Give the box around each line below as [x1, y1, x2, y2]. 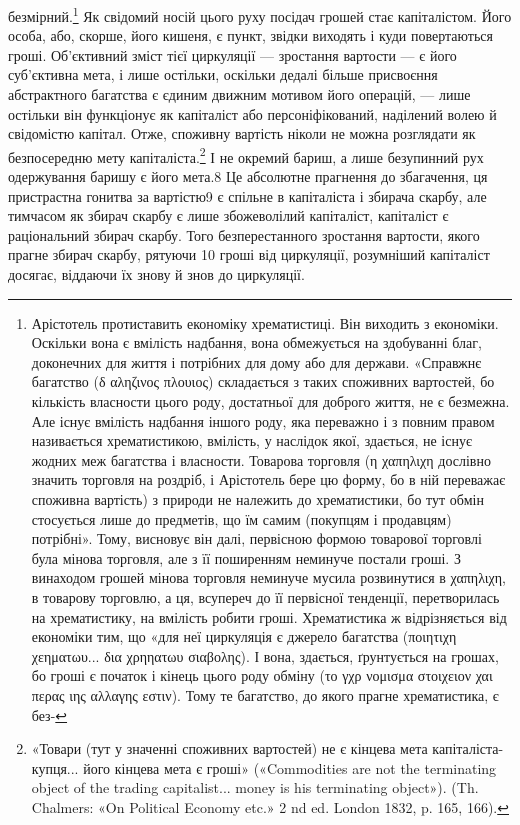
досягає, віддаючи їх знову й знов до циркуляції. [8, 264, 305, 285]
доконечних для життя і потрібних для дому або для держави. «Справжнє [31, 351, 482, 372]
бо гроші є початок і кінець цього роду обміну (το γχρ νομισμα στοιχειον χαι [31, 665, 493, 686]
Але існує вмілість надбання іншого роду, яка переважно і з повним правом [31, 410, 495, 431]
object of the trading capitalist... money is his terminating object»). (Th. [31, 777, 479, 798]
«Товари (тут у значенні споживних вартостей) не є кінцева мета [31, 738, 428, 759]
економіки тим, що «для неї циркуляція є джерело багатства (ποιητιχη [31, 626, 457, 647]
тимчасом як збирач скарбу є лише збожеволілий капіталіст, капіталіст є [8, 205, 449, 226]
